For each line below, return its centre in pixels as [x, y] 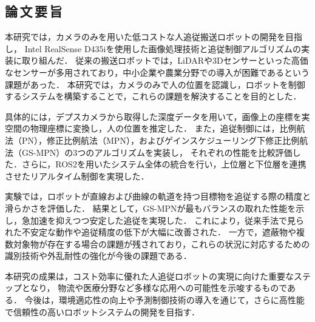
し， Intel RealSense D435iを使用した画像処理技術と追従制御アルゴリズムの [153, 48]
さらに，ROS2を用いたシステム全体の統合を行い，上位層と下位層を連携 [164, 164]
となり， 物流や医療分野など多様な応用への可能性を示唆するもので [154, 288]
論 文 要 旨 [34, 11]
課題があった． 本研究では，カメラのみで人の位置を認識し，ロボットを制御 [155, 84]
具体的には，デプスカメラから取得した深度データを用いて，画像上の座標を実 [157, 116]
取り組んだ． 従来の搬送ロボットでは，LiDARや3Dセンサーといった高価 [165, 60]
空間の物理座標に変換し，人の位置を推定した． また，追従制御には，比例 [151, 128]
